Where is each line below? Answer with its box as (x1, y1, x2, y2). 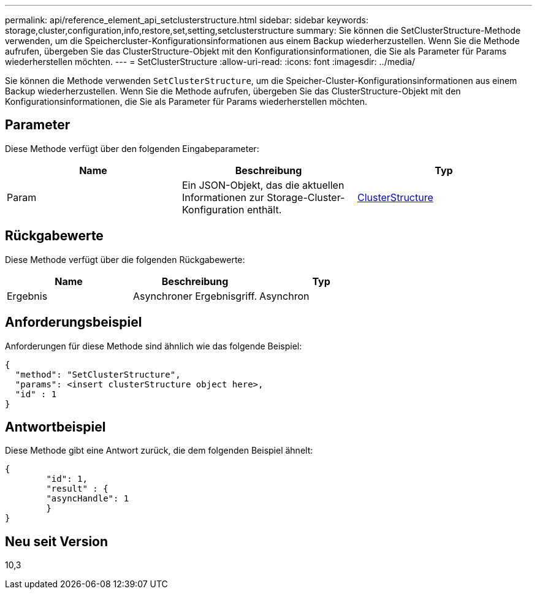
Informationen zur (181, 191, 264, 204)
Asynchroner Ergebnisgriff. (133, 289, 257, 302)
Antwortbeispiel (5, 419, 106, 435)
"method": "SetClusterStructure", (15, 369, 181, 379)
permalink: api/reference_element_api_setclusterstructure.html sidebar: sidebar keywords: (5, 15, 369, 25)
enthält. (246, 203, 282, 216)
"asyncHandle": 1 (46, 493, 129, 504)
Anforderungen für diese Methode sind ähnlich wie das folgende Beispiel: (5, 340, 302, 351)
